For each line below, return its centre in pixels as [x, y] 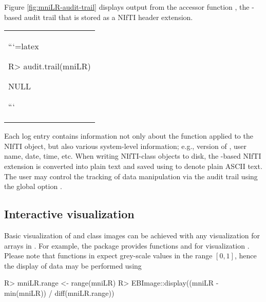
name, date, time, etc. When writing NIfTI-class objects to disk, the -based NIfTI [133, 156]
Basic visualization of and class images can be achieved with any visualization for [132, 235]
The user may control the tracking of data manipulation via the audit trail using [131, 176]
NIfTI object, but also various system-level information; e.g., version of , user [125, 146]
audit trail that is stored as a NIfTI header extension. [108, 17]
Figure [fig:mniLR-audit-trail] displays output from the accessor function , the [127, 7]
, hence [245, 256]
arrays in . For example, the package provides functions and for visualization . [127, 245]
